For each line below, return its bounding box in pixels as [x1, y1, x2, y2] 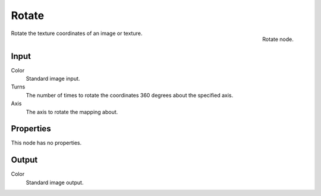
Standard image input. [26, 75, 80, 83]
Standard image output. [26, 179, 84, 186]
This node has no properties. [11, 140, 82, 147]
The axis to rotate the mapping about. [26, 108, 118, 115]
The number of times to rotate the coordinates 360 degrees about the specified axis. [26, 91, 234, 99]
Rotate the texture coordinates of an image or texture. [11, 30, 143, 37]
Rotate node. [262, 36, 294, 43]
